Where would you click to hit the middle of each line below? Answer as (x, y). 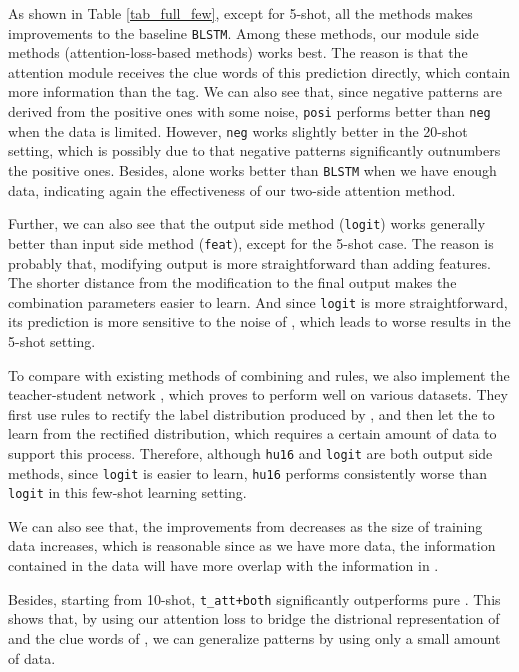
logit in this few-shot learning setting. (127, 492)
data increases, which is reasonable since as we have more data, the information (252, 545)
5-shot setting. (52, 340)
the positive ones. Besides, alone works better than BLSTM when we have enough (252, 169)
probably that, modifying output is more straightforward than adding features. (249, 262)
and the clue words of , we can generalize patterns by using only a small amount (254, 637)
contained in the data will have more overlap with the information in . (223, 565)
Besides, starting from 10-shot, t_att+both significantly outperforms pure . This (254, 598)
